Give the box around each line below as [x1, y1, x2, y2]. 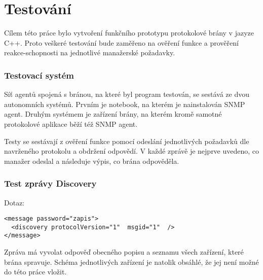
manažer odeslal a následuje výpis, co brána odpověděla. [4, 155, 179, 166]
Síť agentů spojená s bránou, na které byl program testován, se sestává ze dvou [4, 89, 249, 99]
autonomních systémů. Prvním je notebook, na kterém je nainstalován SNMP [4, 98, 245, 109]
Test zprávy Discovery [4, 177, 97, 190]
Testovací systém [4, 68, 74, 81]
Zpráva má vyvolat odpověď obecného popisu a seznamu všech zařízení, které [4, 247, 244, 257]
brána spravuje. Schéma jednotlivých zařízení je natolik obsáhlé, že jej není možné [4, 256, 259, 267]
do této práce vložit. [4, 266, 67, 277]
